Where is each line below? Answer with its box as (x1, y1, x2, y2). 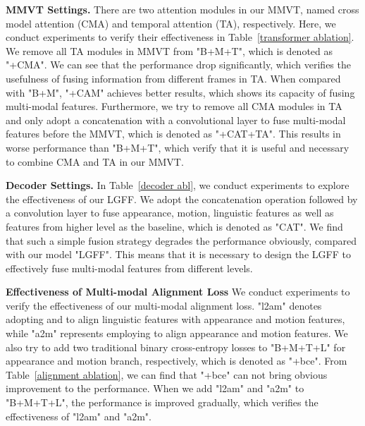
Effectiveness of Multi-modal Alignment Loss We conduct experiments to (6, 284, 350, 299)
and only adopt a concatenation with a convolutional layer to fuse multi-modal (6, 112, 346, 127)
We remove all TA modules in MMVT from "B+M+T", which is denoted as (6, 43, 333, 58)
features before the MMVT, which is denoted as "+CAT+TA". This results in (6, 126, 341, 141)
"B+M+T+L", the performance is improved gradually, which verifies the (6, 395, 318, 410)
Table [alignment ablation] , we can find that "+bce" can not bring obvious (6, 367, 328, 382)
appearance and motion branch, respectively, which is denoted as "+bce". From (6, 353, 347, 368)
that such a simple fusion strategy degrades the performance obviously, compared (6, 233, 357, 248)
